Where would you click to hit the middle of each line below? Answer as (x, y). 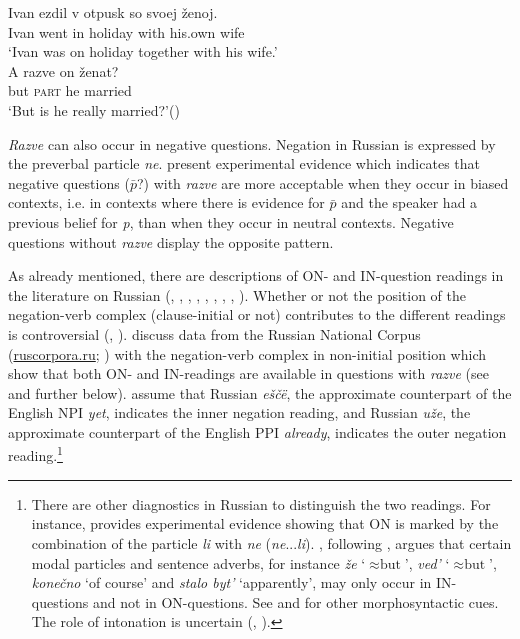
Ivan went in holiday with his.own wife (126, 31)
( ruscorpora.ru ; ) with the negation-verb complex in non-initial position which (247, 353)
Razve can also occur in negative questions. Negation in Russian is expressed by (252, 143)
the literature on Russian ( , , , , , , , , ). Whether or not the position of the (237, 294)
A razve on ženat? (63, 70)
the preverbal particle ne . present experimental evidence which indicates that (244, 163)
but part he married (70, 90)
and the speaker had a (409, 202)
